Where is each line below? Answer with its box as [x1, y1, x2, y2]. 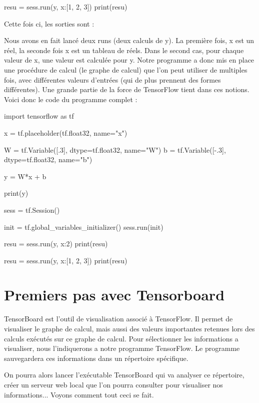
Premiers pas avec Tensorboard [4, 284, 225, 305]
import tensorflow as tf [4, 111, 74, 121]
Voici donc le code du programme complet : [4, 94, 137, 104]
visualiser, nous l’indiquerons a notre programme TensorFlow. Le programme [4, 343, 240, 353]
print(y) [4, 188, 28, 198]
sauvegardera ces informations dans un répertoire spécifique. [4, 352, 188, 363]
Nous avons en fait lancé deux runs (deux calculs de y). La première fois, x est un [4, 35, 254, 46]
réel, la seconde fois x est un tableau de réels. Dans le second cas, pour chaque [4, 45, 244, 55]
